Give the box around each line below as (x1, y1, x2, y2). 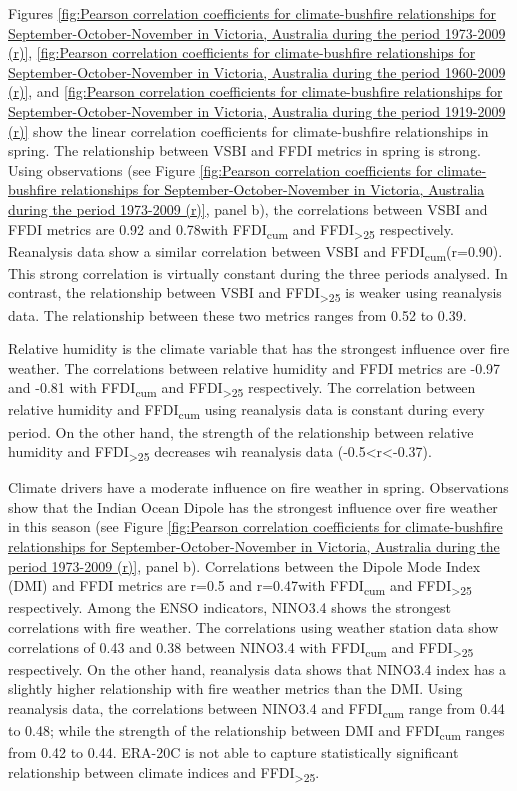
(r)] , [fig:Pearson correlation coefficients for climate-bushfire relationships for (8, 42, 476, 63)
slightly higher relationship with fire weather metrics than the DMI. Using (8, 678, 463, 699)
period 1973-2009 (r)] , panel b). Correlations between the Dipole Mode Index (8, 555, 481, 576)
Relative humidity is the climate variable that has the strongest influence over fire (8, 338, 510, 359)
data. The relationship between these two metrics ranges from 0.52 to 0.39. (8, 304, 467, 325)
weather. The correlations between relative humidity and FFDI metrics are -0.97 (8, 357, 501, 378)
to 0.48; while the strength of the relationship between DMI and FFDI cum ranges (8, 719, 505, 743)
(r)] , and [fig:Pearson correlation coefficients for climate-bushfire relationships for (8, 81, 503, 102)
